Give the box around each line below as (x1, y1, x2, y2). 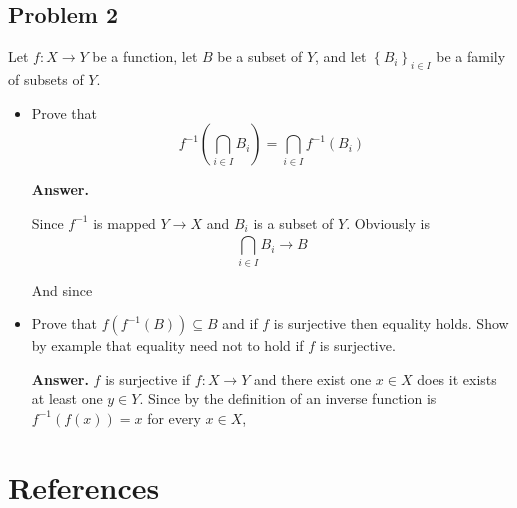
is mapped (93, 212, 156, 233)
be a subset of (217, 46, 303, 67)
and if (222, 313, 258, 334)
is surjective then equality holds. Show (273, 313, 509, 334)
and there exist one (254, 368, 372, 389)
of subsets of (8, 69, 84, 89)
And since (31, 279, 93, 300)
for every (147, 407, 201, 428)
